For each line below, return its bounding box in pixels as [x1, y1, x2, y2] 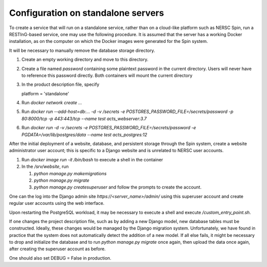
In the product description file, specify [21, 81, 100, 87]
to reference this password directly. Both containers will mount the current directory [21, 72, 193, 78]
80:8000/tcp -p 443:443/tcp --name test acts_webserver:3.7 [21, 115, 147, 121]
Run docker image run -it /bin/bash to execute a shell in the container [21, 156, 163, 162]
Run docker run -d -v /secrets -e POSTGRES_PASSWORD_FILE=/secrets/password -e [21, 125, 196, 131]
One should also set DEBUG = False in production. [9, 255, 111, 261]
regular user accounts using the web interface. [9, 200, 105, 206]
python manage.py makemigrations [34, 170, 107, 176]
